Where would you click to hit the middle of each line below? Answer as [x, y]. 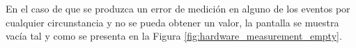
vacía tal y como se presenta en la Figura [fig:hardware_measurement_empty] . [174, 36]
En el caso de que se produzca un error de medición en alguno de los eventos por [178, 8]
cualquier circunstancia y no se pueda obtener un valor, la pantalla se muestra [172, 22]
